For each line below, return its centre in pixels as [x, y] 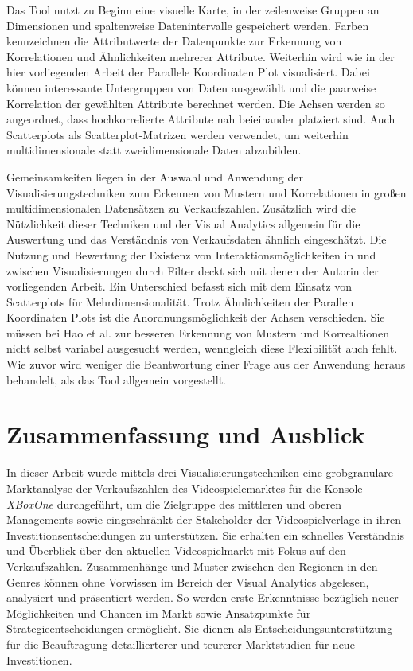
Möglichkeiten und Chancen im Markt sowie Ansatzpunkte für [159, 612]
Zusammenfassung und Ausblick [186, 434]
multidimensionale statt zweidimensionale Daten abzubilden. [154, 150]
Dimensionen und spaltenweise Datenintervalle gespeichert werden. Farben [188, 25]
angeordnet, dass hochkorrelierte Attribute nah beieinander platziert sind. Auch [201, 119]
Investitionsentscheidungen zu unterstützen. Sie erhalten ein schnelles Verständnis [206, 534]
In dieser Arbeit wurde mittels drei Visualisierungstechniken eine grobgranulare [200, 472]
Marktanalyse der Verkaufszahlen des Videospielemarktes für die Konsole [185, 488]
